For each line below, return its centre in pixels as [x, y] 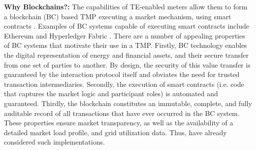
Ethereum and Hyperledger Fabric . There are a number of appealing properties [125, 35]
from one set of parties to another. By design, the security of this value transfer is [127, 64]
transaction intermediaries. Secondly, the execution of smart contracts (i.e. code [124, 84]
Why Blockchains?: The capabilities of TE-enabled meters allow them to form [126, 6]
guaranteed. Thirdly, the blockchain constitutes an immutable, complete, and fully [128, 103]
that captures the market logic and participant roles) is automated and [111, 94]
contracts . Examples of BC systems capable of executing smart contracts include [127, 26]
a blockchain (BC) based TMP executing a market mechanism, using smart [118, 16]
